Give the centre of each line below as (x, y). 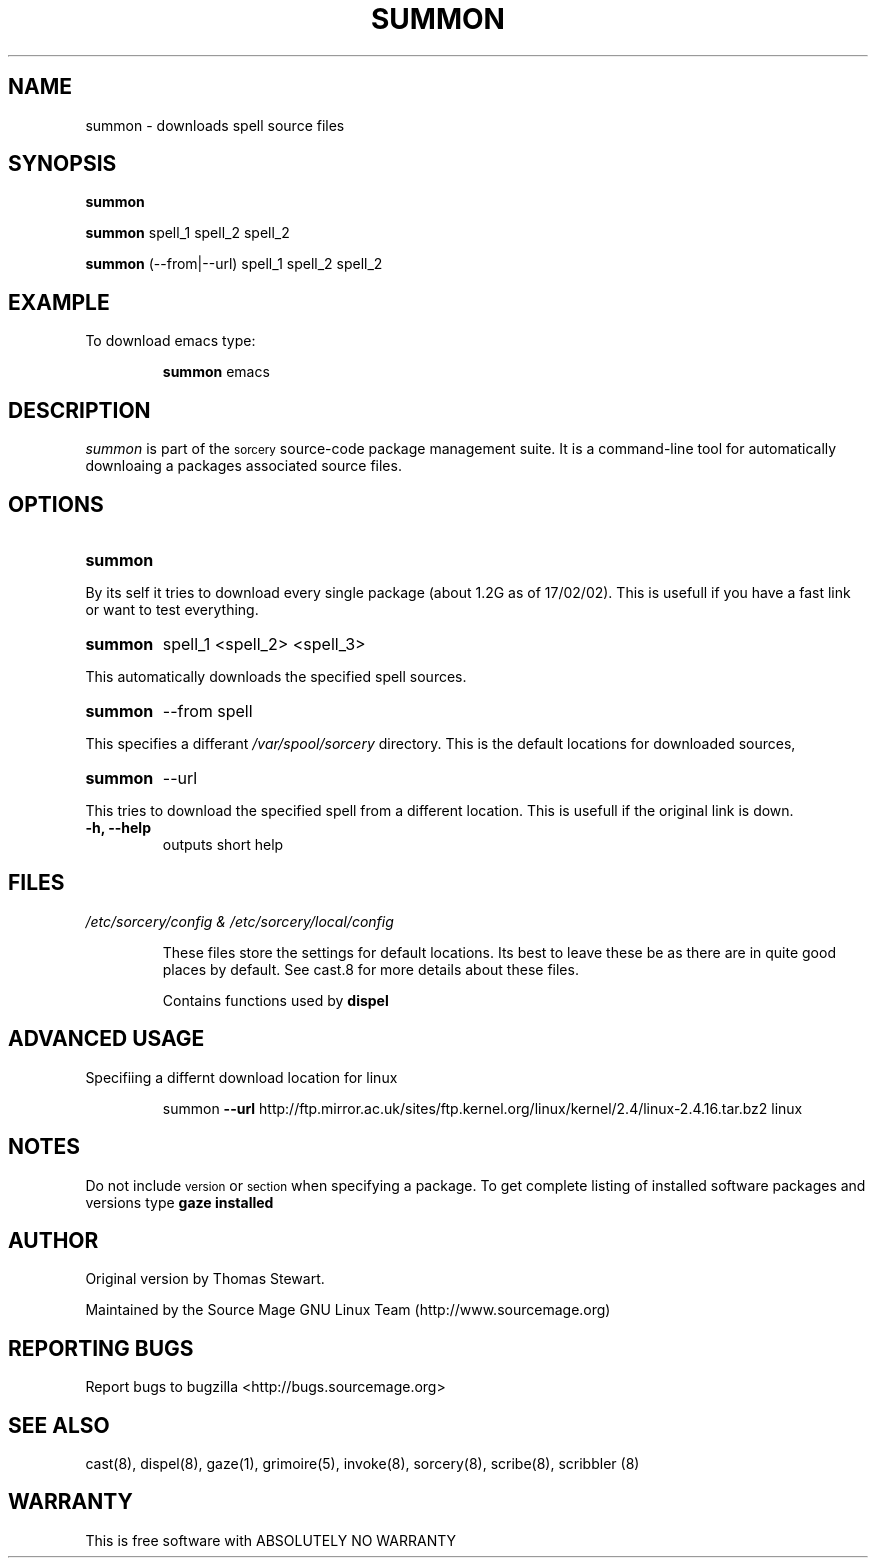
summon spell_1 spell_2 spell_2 (187, 233)
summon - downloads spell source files (215, 125)
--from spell (207, 710)
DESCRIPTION (79, 410)
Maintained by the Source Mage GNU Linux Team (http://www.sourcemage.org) (348, 1310)
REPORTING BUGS (101, 1348)
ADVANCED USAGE (106, 1039)
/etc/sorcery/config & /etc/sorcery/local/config (239, 921)
